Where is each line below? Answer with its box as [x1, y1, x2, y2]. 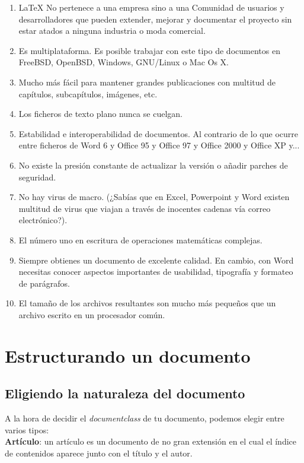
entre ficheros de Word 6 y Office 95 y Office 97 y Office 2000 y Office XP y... [18, 139, 300, 151]
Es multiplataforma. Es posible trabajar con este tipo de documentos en [18, 44, 280, 56]
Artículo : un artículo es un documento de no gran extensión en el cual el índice [5, 435, 296, 448]
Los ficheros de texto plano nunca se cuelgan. [18, 107, 183, 120]
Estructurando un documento [5, 343, 251, 367]
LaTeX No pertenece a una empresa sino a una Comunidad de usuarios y [18, 1, 284, 13]
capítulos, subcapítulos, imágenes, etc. [18, 87, 158, 100]
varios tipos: [5, 423, 49, 436]
